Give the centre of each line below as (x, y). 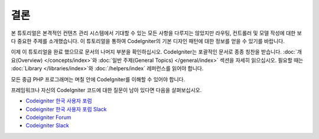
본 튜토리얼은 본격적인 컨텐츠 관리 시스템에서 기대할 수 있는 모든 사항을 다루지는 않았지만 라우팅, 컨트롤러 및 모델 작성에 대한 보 (157, 33)
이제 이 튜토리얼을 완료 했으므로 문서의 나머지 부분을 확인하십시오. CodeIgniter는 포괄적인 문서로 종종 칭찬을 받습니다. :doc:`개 (157, 52)
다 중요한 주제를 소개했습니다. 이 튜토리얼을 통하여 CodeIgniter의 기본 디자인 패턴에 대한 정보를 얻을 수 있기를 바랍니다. (148, 41)
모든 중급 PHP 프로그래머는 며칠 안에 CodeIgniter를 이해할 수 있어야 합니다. (98, 79)
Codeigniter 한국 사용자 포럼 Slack (66, 109)
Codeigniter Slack (47, 125)
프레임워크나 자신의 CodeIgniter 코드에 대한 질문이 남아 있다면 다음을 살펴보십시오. (106, 90)
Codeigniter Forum (48, 117)
